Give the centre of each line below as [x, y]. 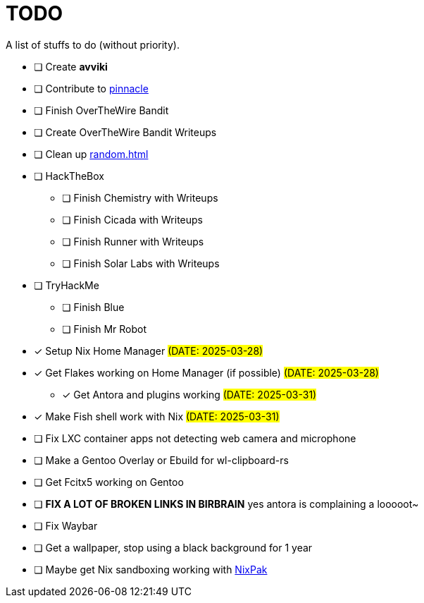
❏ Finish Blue [93, 307]
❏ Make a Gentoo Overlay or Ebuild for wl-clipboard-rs [161, 460]
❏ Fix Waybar [66, 525]
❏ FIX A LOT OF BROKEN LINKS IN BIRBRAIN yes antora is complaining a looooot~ [226, 504]
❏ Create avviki [71, 66]
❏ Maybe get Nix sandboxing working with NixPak [151, 569]
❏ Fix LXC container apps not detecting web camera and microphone [195, 438]
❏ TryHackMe [67, 285]
